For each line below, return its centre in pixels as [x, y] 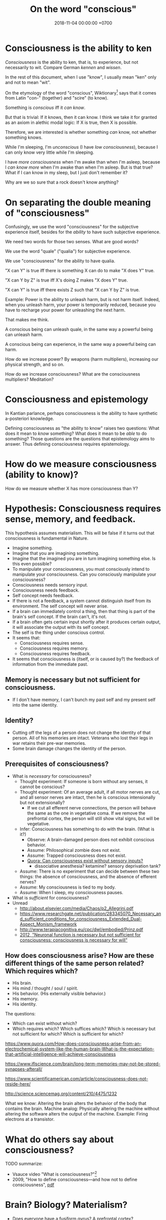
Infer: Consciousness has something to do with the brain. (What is [87, 829]
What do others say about [59, 1139]
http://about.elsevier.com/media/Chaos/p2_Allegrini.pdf [77, 908]
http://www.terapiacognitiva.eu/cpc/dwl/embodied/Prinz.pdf [82, 929]
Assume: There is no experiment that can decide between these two [89, 871]
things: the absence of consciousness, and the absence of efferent [88, 876]
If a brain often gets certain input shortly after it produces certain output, [86, 622]
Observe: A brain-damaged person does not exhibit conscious [91, 839]
